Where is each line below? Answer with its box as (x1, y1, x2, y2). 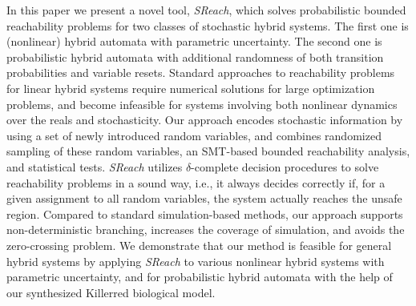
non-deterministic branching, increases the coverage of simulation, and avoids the (6, 221, 405, 238)
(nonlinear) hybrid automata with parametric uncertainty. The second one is (6, 33, 382, 50)
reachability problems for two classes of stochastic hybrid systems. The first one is (6, 17, 409, 34)
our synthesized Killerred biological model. (6, 284, 216, 300)
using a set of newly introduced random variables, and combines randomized (6, 127, 382, 143)
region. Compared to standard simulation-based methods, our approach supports (6, 205, 403, 222)
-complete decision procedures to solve (191, 158, 379, 175)
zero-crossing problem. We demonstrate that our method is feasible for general (6, 236, 392, 253)
